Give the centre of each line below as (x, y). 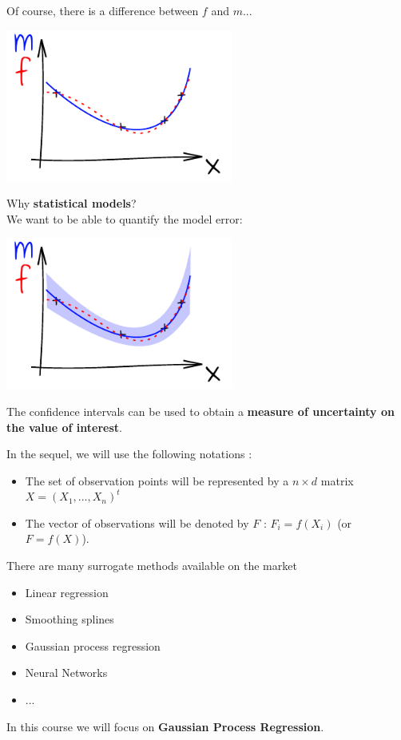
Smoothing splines (69, 619)
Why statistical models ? (71, 203)
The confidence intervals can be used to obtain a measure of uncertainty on (200, 411)
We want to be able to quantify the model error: (125, 218)
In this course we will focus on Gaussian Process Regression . (165, 726)
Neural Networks (66, 673)
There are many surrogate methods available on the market (152, 566)
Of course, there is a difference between (103, 10)
